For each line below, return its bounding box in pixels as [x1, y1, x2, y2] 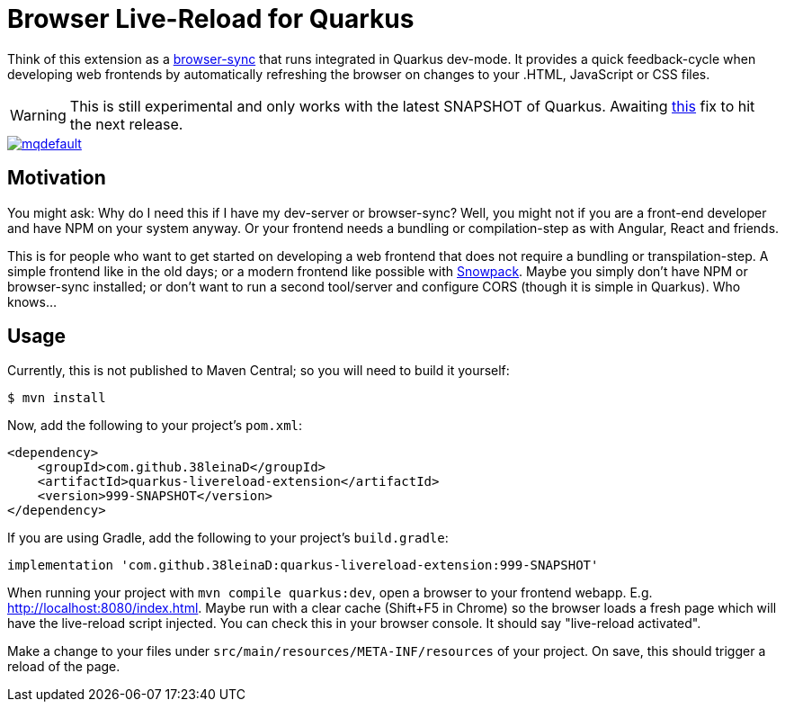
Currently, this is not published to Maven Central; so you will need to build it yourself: [7, 363, 510, 379]
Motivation [7, 166, 106, 190]
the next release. [69, 114, 183, 133]
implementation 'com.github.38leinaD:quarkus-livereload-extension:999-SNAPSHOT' [7, 558, 599, 573]
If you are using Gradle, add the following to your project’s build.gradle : [7, 530, 449, 546]
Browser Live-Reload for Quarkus [7, 4, 415, 34]
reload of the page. [7, 659, 120, 675]
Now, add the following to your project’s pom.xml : [7, 417, 303, 434]
